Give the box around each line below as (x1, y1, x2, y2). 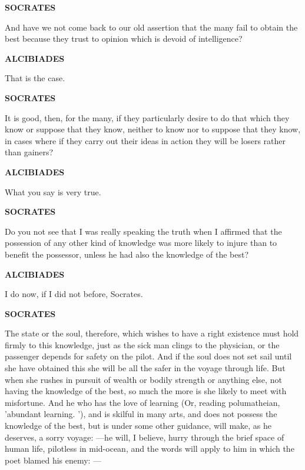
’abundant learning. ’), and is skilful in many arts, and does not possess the (5, 408, 277, 420)
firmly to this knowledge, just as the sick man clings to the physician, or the (5, 338, 280, 351)
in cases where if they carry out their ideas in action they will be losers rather (5, 134, 286, 146)
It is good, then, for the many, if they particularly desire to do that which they (5, 111, 290, 124)
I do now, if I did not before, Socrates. (5, 288, 143, 300)
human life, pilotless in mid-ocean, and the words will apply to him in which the (5, 442, 294, 455)
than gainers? (5, 146, 54, 158)
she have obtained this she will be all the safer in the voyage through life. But (5, 362, 286, 374)
